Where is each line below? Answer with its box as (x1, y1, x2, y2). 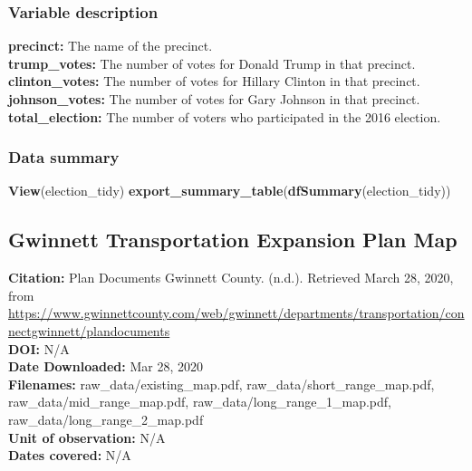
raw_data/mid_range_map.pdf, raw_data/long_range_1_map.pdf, (8, 392, 391, 411)
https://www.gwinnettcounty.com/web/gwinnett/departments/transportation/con (8, 303, 465, 322)
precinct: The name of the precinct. (8, 36, 213, 55)
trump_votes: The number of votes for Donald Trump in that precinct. (8, 53, 416, 72)
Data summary (8, 146, 120, 168)
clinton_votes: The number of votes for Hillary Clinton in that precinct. (8, 72, 420, 91)
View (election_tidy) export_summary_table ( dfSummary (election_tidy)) (8, 181, 451, 200)
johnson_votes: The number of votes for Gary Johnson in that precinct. (8, 90, 420, 108)
